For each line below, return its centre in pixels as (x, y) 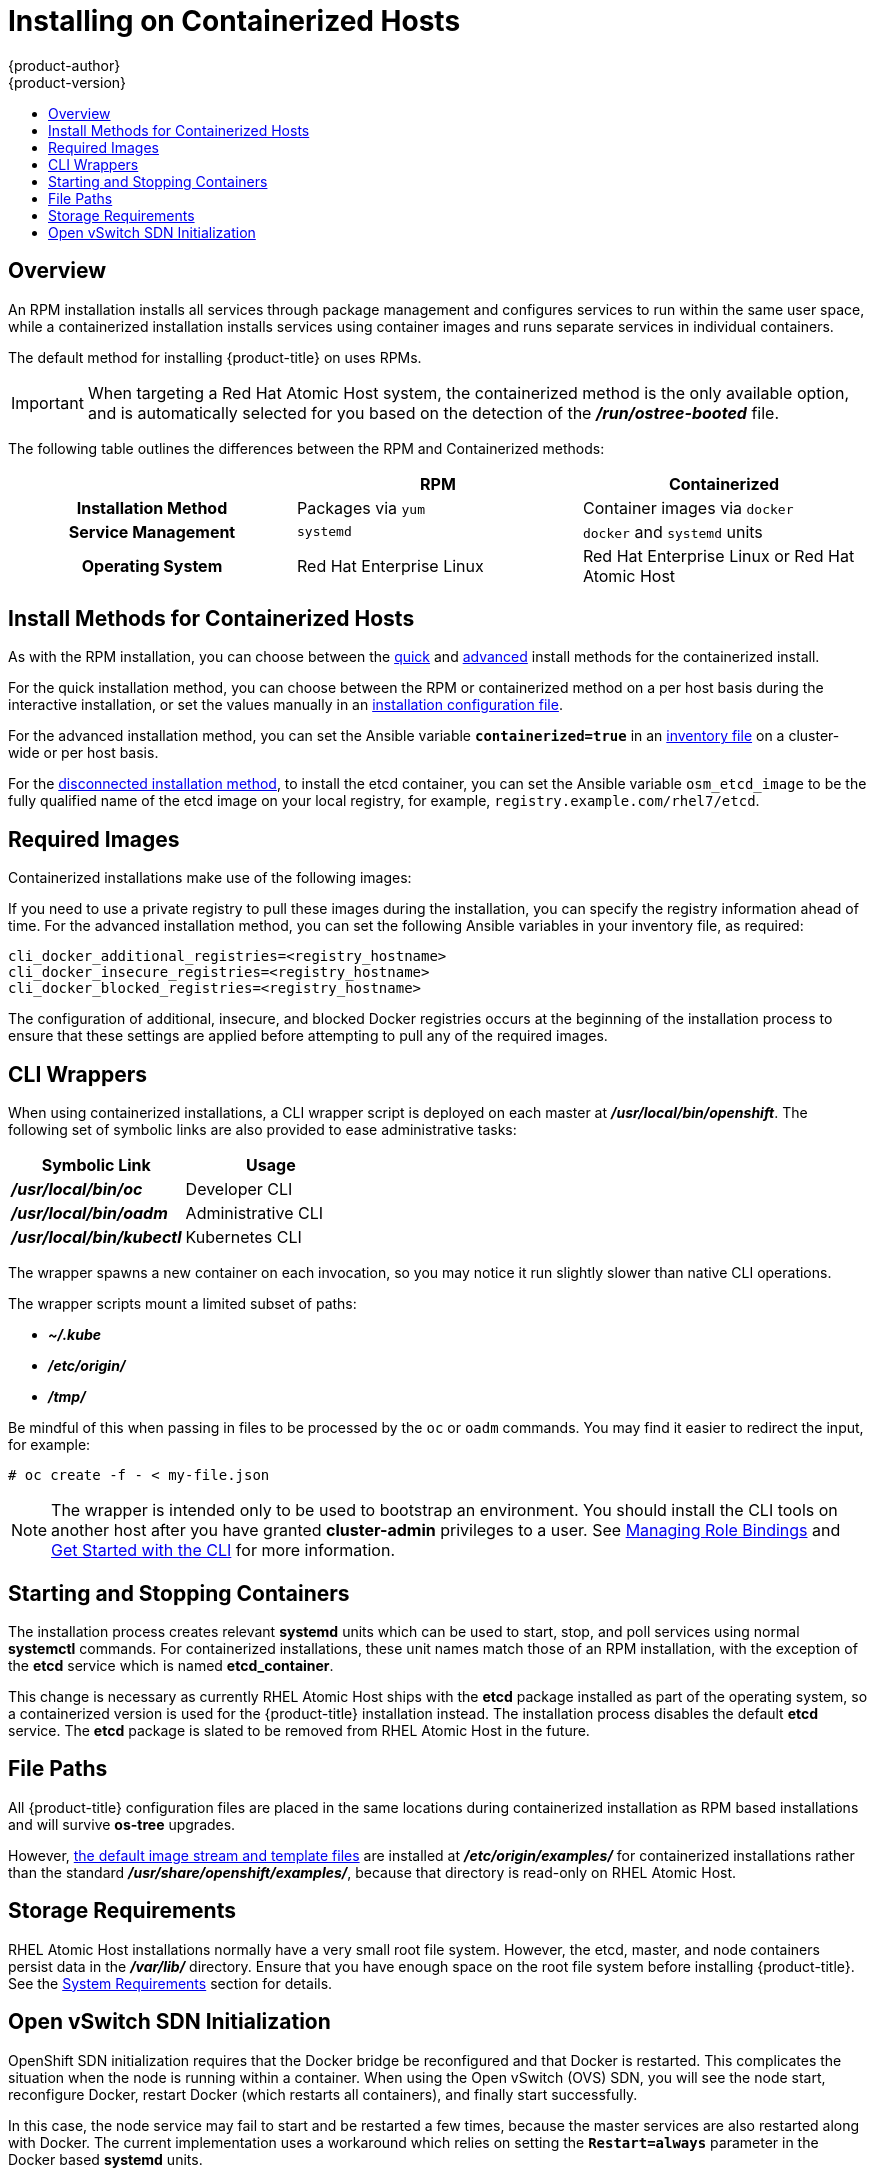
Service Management (152, 531)
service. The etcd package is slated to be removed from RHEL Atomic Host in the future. (299, 1730)
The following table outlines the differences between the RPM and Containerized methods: (306, 448)
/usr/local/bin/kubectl (96, 1237)
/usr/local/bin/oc (77, 1189)
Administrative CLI (254, 1213)
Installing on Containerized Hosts (234, 21)
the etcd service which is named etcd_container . (171, 1665)
